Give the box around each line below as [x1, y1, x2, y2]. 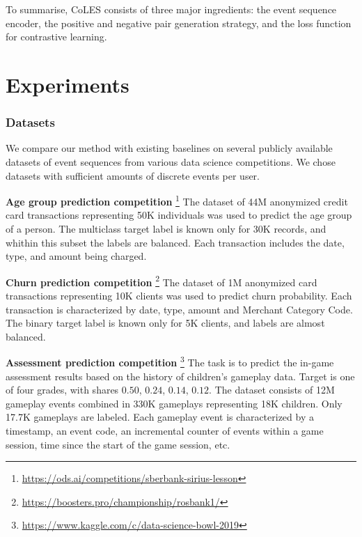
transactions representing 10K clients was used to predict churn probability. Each [6, 288, 352, 303]
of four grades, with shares [6, 382, 119, 397]
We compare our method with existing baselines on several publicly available [6, 141, 333, 155]
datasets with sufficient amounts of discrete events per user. [6, 168, 260, 182]
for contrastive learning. [6, 29, 107, 44]
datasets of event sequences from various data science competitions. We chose [6, 154, 336, 169]
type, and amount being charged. [6, 249, 147, 263]
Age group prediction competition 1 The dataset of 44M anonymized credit [6, 192, 348, 208]
